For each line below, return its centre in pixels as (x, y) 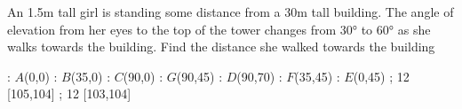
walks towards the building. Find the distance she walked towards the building (221, 47)
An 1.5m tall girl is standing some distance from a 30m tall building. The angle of (231, 12)
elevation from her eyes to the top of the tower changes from (172, 29)
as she (414, 29)
